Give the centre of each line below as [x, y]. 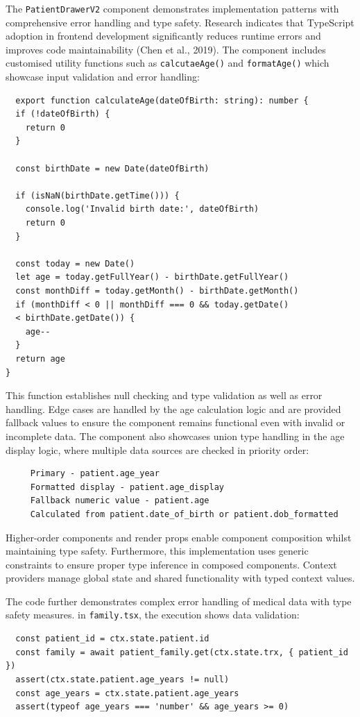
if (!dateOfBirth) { [63, 114]
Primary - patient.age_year [95, 474]
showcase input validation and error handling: [103, 77]
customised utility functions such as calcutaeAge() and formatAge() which [168, 63]
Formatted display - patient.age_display [127, 487]
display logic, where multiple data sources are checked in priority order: [157, 449]
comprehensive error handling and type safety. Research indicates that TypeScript [180, 22]
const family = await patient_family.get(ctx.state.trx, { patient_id [182, 652]
